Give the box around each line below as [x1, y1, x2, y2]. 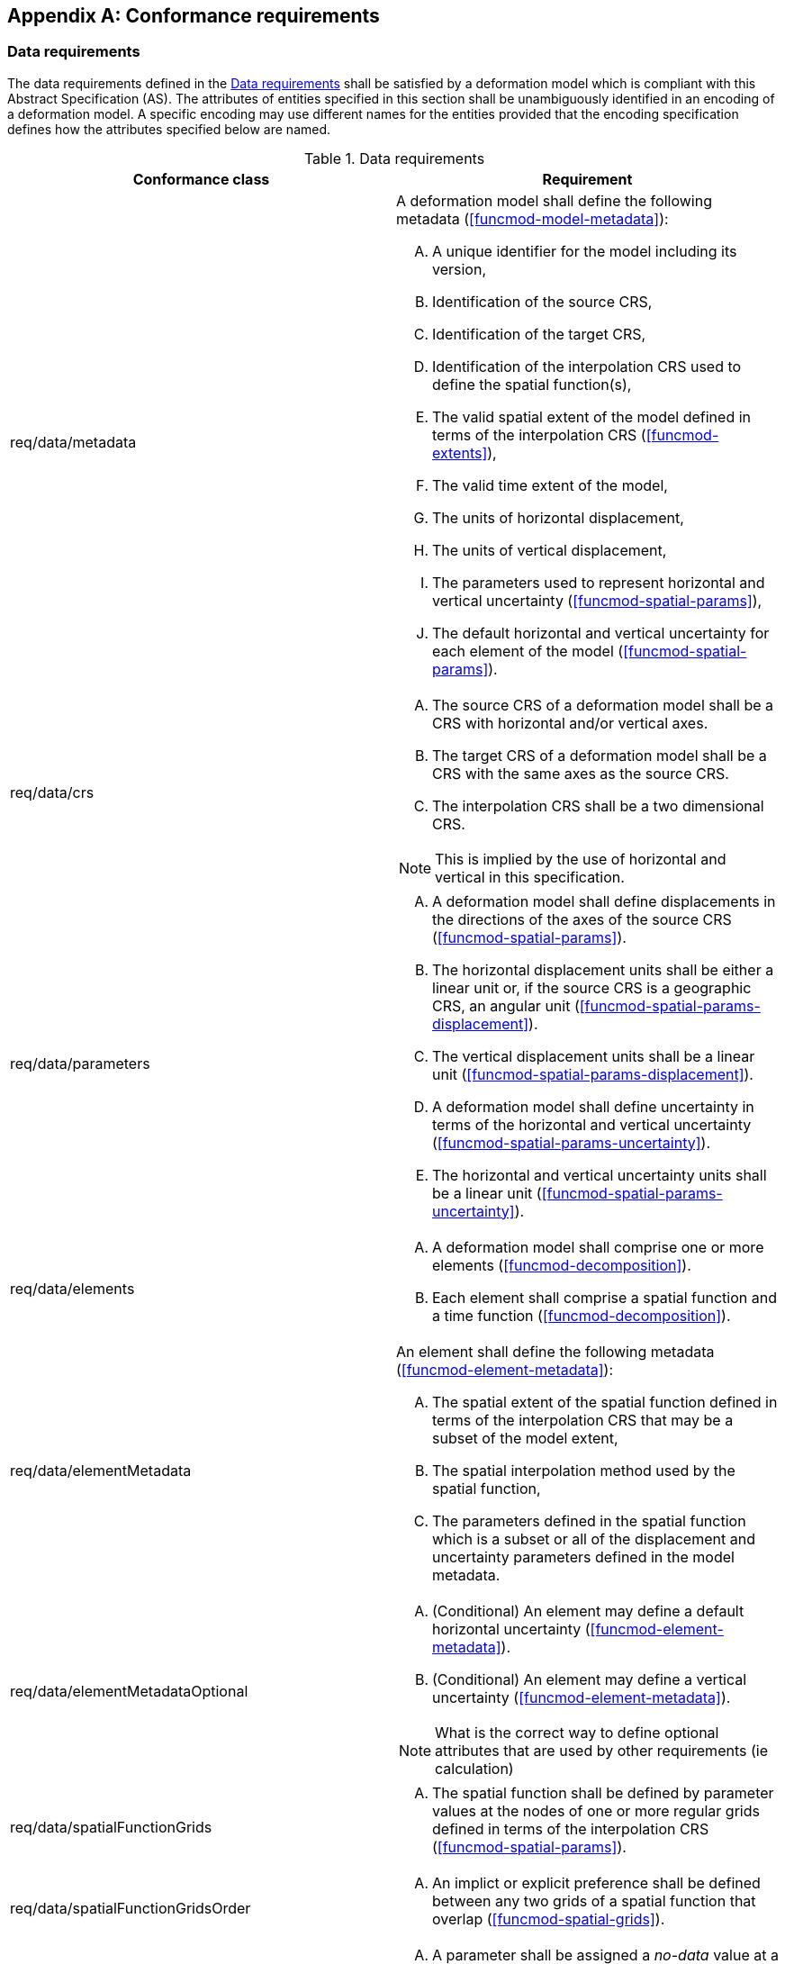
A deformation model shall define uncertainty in [432, 1097, 754, 1116]
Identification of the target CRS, [432, 324, 646, 343]
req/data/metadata [10, 432, 137, 451]
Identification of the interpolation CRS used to [432, 357, 742, 376]
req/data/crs [10, 783, 95, 801]
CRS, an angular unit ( [432, 996, 580, 1015]
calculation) [435, 1759, 514, 1778]
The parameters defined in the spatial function [432, 1511, 746, 1530]
